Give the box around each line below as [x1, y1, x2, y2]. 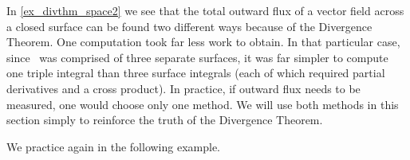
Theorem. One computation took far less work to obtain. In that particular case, [6, 33, 400, 50]
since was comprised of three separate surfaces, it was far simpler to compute [6, 49, 388, 65]
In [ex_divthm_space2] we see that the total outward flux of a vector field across [6, 2, 404, 18]
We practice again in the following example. [6, 138, 220, 154]
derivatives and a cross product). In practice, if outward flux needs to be [6, 80, 361, 96]
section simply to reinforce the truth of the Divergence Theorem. [6, 111, 323, 128]
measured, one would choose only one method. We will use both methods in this [6, 96, 399, 112]
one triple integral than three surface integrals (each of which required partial [6, 64, 385, 81]
